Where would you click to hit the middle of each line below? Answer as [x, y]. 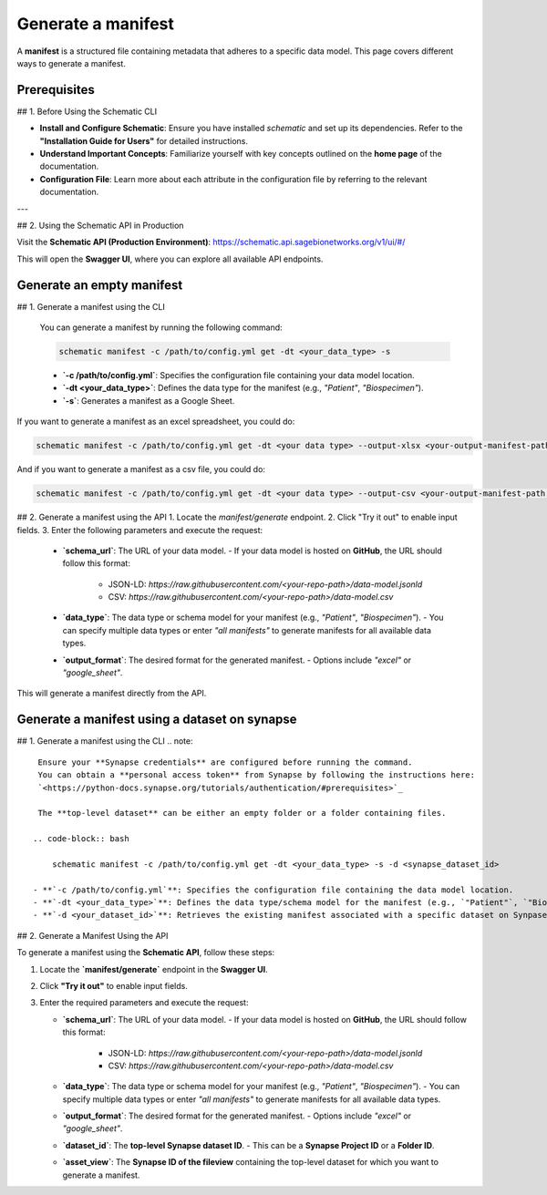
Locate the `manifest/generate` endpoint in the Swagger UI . [154, 969]
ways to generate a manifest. [72, 63]
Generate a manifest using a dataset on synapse [157, 720]
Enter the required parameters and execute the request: [144, 1003]
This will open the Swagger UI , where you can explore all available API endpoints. [170, 259]
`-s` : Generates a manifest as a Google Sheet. [149, 400]
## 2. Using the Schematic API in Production [100, 225]
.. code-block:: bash [81, 839]
